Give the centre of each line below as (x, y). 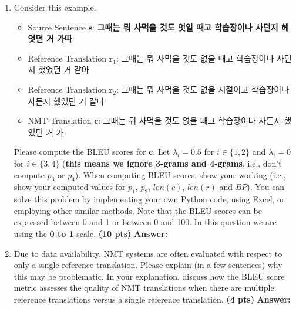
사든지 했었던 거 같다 (66, 101)
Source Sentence (57, 27)
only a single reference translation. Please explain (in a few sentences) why (148, 265)
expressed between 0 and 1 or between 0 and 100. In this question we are (145, 222)
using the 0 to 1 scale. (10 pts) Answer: (91, 233)
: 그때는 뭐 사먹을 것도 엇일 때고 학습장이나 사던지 (185, 27)
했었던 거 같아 (64, 69)
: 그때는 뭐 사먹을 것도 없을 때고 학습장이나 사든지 (190, 120)
